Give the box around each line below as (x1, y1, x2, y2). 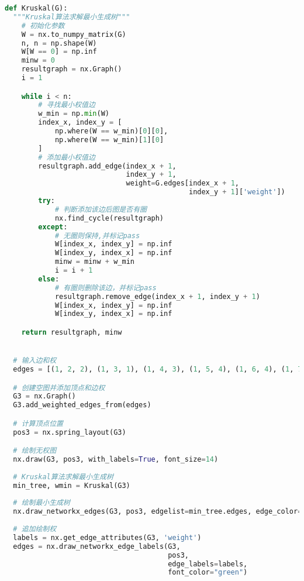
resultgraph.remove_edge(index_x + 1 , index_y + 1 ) (54, 292, 260, 301)
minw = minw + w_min (54, 257, 134, 266)
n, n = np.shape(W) (21, 39, 97, 47)
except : (38, 222, 68, 231)
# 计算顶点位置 (13, 419, 63, 428)
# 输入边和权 (13, 356, 57, 365)
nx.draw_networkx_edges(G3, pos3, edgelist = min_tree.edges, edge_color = (13, 507, 302, 516)
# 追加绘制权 (13, 525, 57, 534)
